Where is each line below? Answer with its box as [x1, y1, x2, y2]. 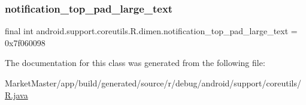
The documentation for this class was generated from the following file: [5, 56, 265, 69]
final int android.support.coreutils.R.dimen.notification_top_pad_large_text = [5, 25, 298, 37]
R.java [5, 88, 28, 101]
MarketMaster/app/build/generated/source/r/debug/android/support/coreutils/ [5, 77, 301, 89]
